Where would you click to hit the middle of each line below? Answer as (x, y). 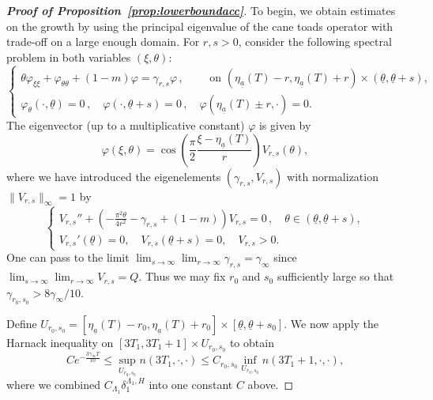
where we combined (54, 384)
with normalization (333, 176)
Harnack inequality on (60, 342)
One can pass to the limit (68, 257)
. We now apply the (331, 323)
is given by (285, 125)
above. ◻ (271, 384)
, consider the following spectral (315, 42)
